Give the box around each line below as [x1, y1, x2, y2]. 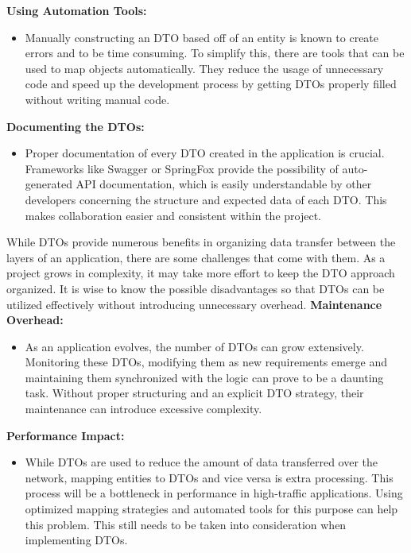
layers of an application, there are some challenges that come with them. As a [6, 249, 386, 265]
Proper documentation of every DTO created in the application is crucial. [25, 145, 385, 161]
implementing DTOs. [25, 532, 128, 548]
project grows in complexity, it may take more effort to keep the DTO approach [6, 265, 395, 281]
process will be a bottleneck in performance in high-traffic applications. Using [25, 485, 403, 501]
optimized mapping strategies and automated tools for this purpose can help [25, 501, 398, 517]
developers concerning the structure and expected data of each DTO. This [25, 191, 387, 207]
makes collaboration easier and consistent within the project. [25, 207, 321, 223]
